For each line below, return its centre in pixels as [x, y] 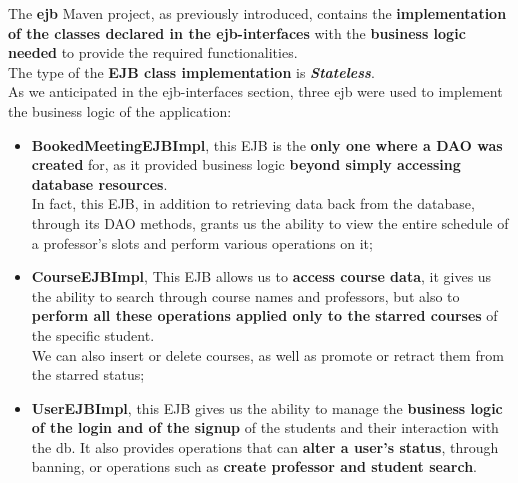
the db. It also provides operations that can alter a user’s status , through [265, 446]
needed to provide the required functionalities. [153, 52]
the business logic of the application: [120, 110]
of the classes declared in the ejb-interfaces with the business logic [237, 32]
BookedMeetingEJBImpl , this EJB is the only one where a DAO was [267, 144]
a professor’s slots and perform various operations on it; [202, 242]
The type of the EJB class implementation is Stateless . [191, 71]
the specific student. [93, 334]
